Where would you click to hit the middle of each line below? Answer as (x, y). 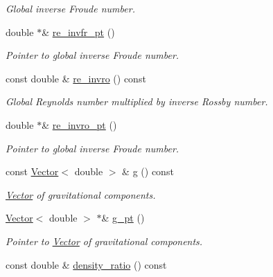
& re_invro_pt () (79, 124)
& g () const (148, 171)
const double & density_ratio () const (86, 264)
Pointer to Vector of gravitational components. (104, 241)
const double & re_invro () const (76, 78)
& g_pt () (123, 218)
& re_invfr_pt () (78, 32)
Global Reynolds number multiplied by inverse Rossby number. (137, 101)
